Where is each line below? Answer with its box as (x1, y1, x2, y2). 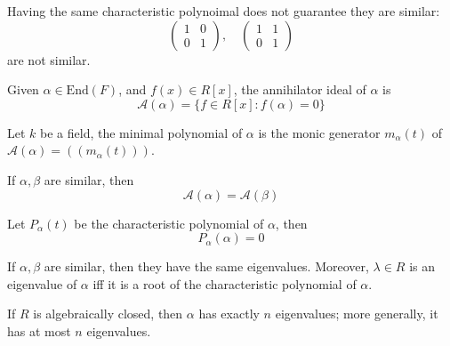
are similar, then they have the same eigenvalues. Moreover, (44, 257, 369, 276)
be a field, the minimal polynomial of (40, 123, 243, 141)
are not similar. (7, 50, 91, 68)
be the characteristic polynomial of (74, 213, 264, 232)
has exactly (198, 304, 260, 323)
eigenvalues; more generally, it (275, 304, 438, 323)
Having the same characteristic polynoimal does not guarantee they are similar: (7, 2, 440, 20)
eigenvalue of (7, 274, 77, 293)
